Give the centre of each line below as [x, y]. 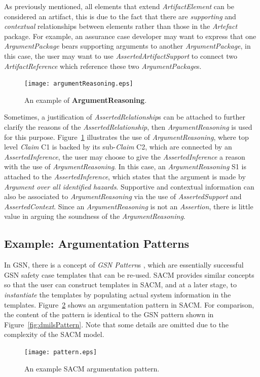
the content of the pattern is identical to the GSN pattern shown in [109, 314]
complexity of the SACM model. [54, 334]
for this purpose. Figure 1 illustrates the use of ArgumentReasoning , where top [126, 137]
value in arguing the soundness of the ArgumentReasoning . [95, 216]
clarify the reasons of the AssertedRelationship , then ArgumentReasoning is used [128, 127]
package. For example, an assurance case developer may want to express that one [130, 36]
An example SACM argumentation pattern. [92, 368]
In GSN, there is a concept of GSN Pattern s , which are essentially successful [124, 265]
